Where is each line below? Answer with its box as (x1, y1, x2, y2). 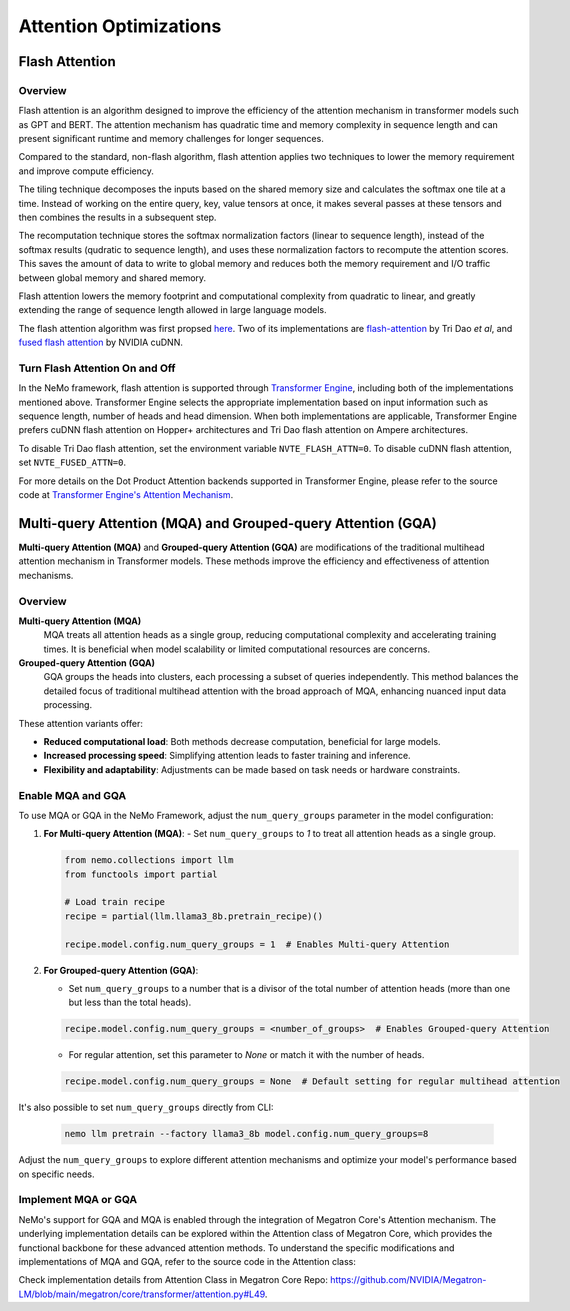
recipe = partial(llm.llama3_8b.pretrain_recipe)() (64, 910, 324, 922)
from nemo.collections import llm (64, 855, 234, 866)
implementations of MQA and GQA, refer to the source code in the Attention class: (18, 1256, 357, 1268)
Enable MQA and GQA (18, 788, 127, 802)
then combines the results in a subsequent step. (18, 211, 217, 224)
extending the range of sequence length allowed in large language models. (18, 304, 327, 316)
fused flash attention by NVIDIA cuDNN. (18, 336, 184, 349)
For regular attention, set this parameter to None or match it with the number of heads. (68, 1049, 425, 1061)
